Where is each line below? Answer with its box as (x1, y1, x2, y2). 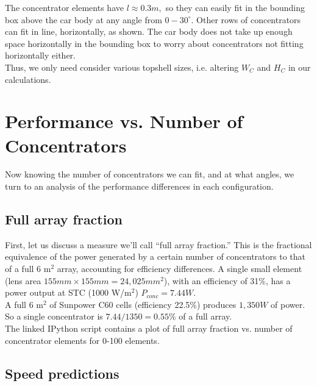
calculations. (5, 73, 51, 85)
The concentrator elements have (5, 1, 124, 13)
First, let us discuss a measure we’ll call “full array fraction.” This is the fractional (5, 238, 312, 251)
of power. (271, 298, 305, 310)
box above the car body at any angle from (5, 13, 162, 26)
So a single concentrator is (5, 310, 103, 323)
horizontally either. (5, 49, 76, 62)
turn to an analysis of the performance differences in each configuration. (5, 180, 274, 193)
